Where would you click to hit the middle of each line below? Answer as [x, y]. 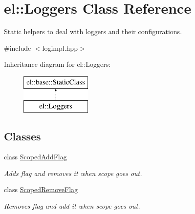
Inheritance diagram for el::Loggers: [57, 64]
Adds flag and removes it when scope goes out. [73, 173]
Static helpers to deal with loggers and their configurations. [93, 31]
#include [18, 48]
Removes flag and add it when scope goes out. [72, 206]
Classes [22, 136]
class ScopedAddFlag [35, 157]
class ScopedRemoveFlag [41, 189]
